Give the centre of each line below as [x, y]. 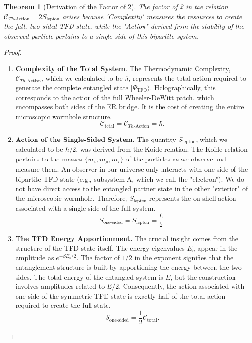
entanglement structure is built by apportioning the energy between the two [128, 267]
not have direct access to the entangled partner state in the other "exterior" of [132, 188]
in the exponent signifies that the [184, 257]
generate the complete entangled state [72, 88]
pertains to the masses [49, 158]
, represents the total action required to [187, 78]
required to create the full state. [63, 305]
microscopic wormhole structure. [64, 116]
